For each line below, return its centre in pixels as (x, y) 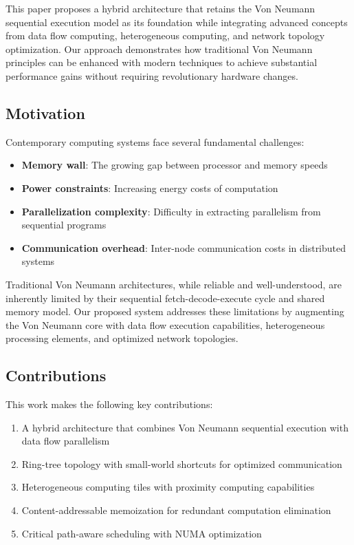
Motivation (45, 113)
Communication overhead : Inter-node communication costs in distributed (184, 247)
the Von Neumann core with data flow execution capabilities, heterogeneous (165, 324)
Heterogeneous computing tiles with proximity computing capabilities (168, 487)
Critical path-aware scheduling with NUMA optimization (142, 533)
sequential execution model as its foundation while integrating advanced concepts (177, 22)
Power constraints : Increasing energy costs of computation (150, 188)
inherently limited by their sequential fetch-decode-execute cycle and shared (165, 298)
